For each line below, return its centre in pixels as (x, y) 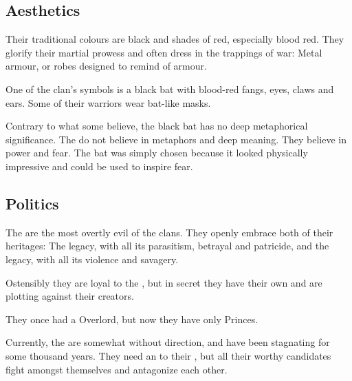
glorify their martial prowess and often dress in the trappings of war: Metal (164, 52)
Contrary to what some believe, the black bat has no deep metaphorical (157, 126)
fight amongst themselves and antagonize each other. (117, 369)
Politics (32, 203)
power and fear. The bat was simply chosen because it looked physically (157, 153)
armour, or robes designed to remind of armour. (106, 66)
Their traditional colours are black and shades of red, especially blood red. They (175, 39)
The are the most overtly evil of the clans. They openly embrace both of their (169, 232)
